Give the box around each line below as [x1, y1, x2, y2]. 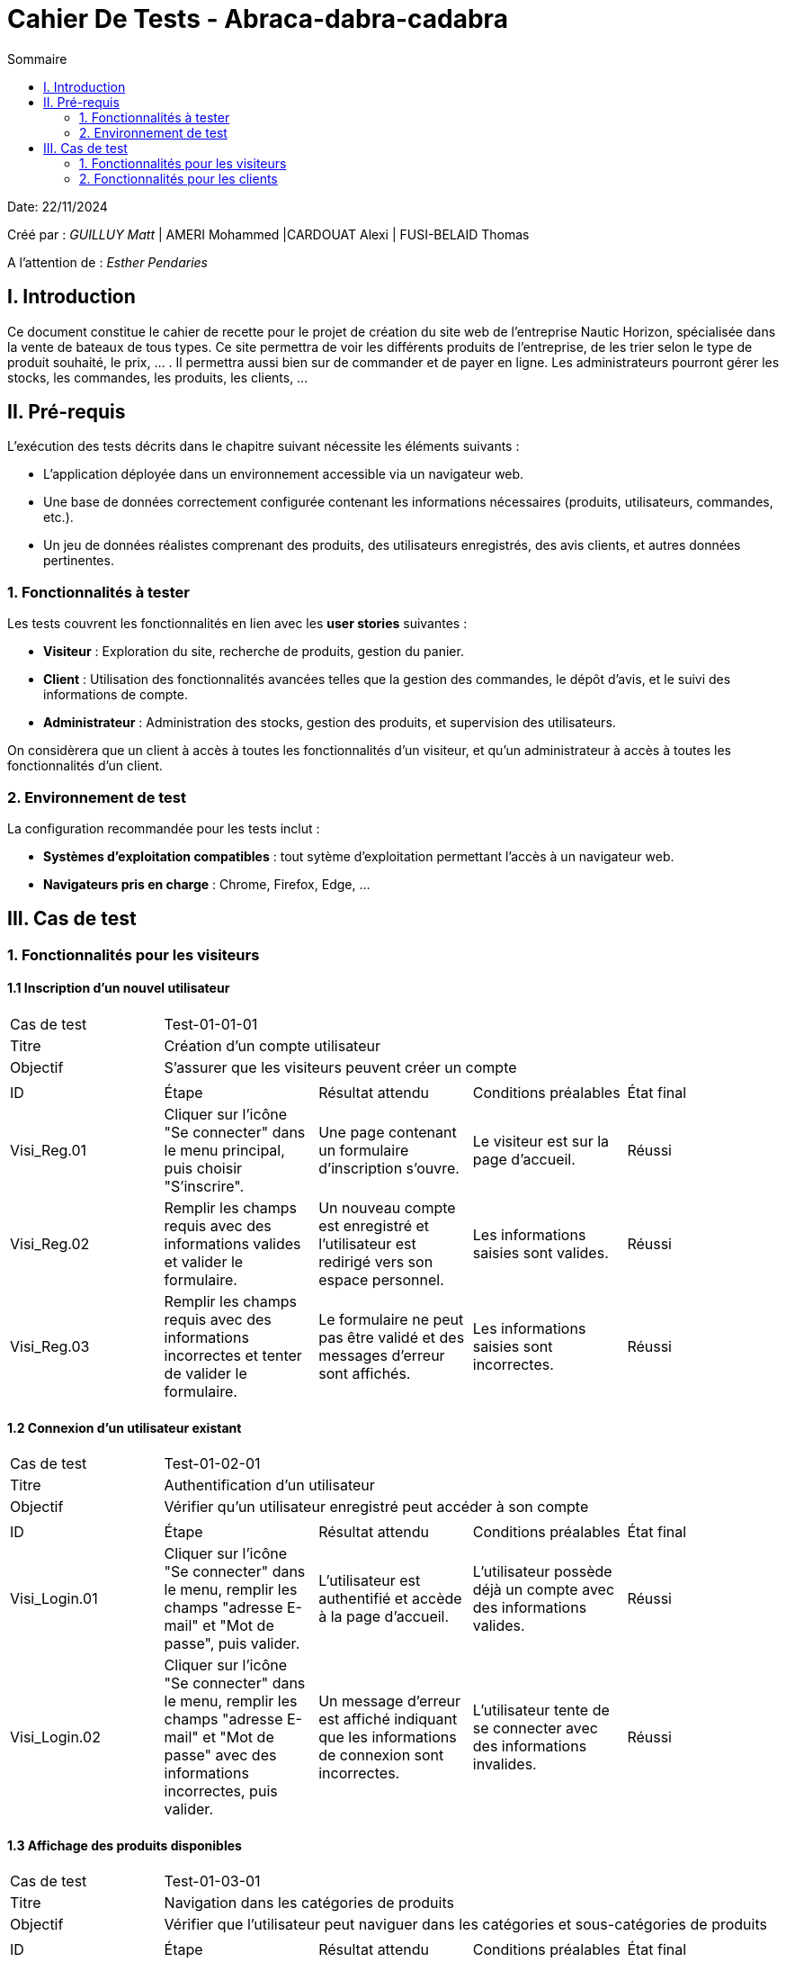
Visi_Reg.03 [10, 1337, 90, 1355]
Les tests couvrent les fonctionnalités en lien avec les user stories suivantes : [7, 616, 468, 632]
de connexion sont [318, 1746, 444, 1765]
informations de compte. [43, 687, 188, 703]
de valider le [164, 1364, 247, 1382]
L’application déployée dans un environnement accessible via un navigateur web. [43, 466, 524, 482]
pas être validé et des [318, 1328, 465, 1346]
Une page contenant [318, 1123, 457, 1141]
